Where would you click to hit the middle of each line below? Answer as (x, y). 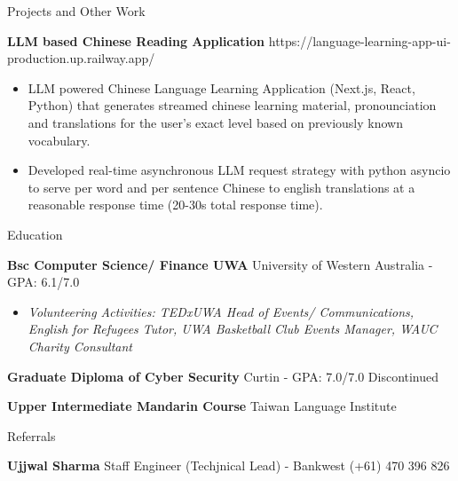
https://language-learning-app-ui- (359, 40)
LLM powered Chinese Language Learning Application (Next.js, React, (221, 87)
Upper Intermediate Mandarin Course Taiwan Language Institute (202, 406)
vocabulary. (59, 140)
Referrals (32, 435)
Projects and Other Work (76, 11)
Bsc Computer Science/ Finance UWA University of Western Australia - (220, 264)
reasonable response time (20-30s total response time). (175, 205)
